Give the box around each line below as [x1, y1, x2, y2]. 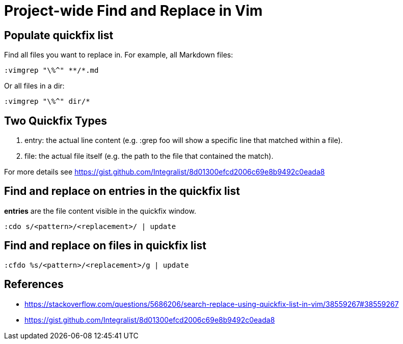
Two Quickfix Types [4, 114, 107, 127]
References [4, 278, 64, 291]
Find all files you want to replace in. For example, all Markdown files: [4, 50, 233, 60]
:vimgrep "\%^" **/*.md [4, 66, 99, 75]
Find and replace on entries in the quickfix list [4, 185, 240, 198]
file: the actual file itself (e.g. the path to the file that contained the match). [24, 152, 274, 161]
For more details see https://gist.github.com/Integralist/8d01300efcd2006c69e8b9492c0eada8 [4, 167, 325, 177]
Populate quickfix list [4, 28, 114, 42]
